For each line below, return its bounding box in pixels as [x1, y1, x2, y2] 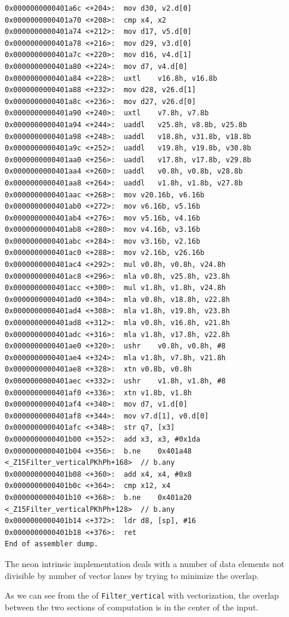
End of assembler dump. [5, 540, 99, 549]
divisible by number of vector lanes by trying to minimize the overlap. [5, 569, 259, 581]
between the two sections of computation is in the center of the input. [5, 600, 259, 613]
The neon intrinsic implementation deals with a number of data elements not [5, 557, 285, 569]
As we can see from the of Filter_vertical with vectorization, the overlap [5, 589, 279, 602]
